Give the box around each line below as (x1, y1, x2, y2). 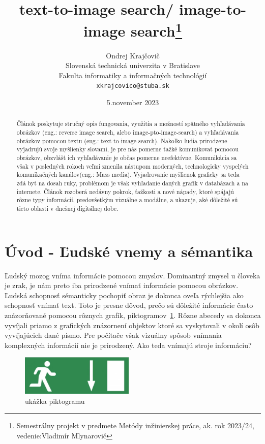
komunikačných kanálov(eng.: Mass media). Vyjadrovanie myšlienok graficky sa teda (16, 170, 240, 179)
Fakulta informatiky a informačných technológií (58, 70, 207, 80)
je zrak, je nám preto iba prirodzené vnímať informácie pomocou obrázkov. (5, 280, 239, 291)
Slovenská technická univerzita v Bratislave (65, 60, 200, 71)
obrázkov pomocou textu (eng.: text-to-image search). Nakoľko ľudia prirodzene (16, 136, 227, 145)
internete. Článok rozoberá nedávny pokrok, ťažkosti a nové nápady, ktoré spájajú (16, 187, 234, 196)
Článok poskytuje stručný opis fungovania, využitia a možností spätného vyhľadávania (16, 119, 245, 128)
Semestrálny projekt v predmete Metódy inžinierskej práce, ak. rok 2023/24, (16, 420, 254, 431)
